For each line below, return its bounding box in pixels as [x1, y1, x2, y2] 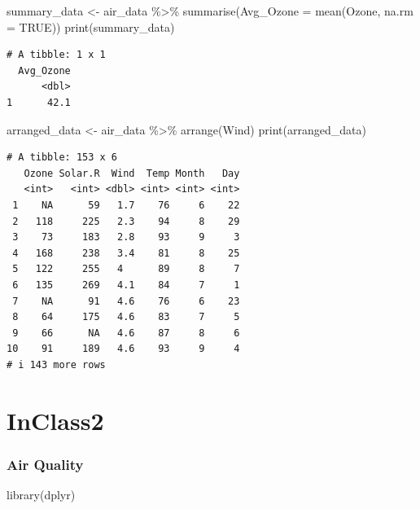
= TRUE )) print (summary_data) [7, 18, 175, 35]
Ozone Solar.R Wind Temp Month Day [24, 167, 240, 179]
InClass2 [7, 403, 104, 437]
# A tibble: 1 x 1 [7, 49, 106, 61]
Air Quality [7, 454, 84, 474]
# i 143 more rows [7, 358, 106, 371]
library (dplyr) [7, 486, 76, 503]
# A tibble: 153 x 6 [7, 151, 118, 164]
